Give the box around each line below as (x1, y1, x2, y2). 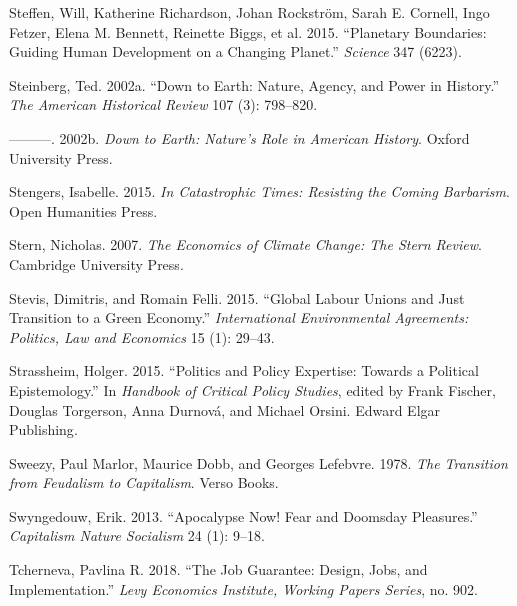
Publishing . (9, 419, 78, 440)
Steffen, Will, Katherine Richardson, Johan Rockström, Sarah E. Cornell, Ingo (9, 2, 490, 22)
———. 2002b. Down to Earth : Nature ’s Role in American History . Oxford (9, 127, 470, 148)
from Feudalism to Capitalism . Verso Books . (9, 472, 279, 493)
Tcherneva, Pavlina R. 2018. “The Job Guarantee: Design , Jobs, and (9, 559, 428, 580)
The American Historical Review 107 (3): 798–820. (9, 94, 318, 115)
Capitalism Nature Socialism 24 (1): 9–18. (9, 525, 265, 546)
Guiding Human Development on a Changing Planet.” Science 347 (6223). (9, 41, 462, 62)
